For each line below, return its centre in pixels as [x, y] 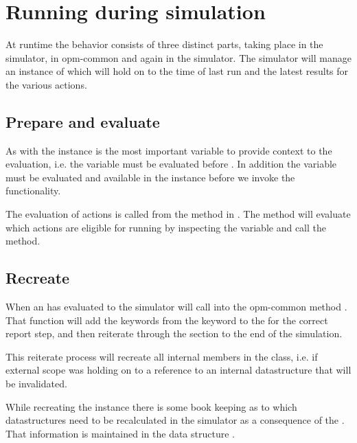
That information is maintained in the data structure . [120, 433]
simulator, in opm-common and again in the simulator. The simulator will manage [178, 57]
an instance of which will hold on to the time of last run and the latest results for [177, 71]
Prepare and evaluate [83, 121]
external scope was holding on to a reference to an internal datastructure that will [178, 370]
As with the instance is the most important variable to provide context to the [169, 150]
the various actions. [46, 84]
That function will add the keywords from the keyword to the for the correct [167, 320]
